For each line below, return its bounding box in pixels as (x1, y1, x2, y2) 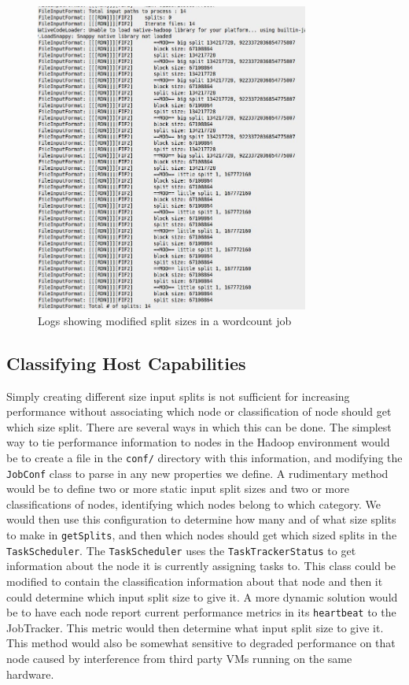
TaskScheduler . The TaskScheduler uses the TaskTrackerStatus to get (6, 542, 356, 558)
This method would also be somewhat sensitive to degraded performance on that (6, 635, 396, 651)
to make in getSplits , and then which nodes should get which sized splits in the (6, 527, 397, 543)
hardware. (6, 665, 54, 682)
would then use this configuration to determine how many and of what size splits (6, 511, 396, 528)
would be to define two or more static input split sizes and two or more (6, 480, 349, 497)
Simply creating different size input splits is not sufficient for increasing (6, 387, 350, 404)
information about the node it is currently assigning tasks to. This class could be (6, 557, 396, 574)
